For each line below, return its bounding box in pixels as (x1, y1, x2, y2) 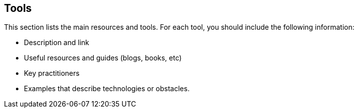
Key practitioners (24, 69, 80, 78)
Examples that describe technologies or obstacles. (24, 84, 190, 93)
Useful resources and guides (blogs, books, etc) (24, 54, 182, 62)
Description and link (24, 38, 89, 47)
